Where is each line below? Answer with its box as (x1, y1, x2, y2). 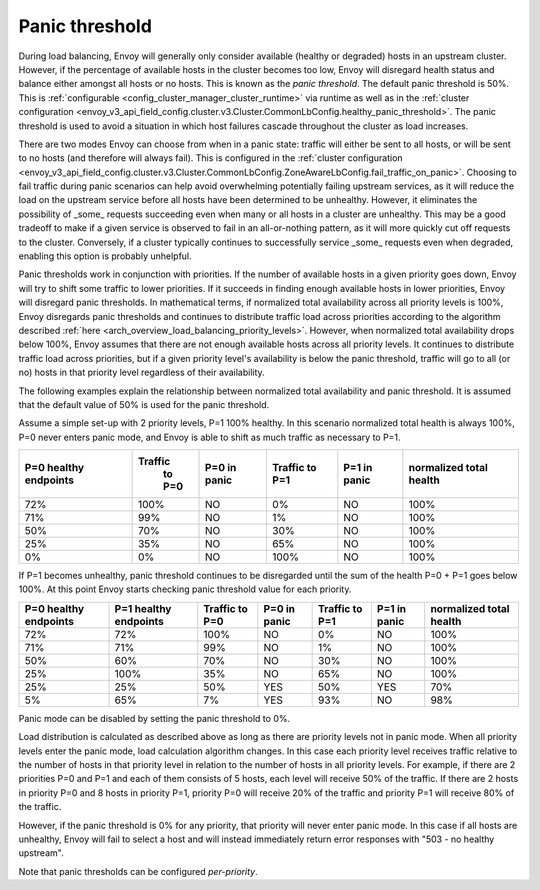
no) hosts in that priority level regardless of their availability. (18, 366, 265, 379)
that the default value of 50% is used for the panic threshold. (18, 398, 270, 410)
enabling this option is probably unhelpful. (18, 250, 192, 262)
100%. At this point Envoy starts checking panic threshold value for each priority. (18, 583, 352, 595)
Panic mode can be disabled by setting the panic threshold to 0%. (18, 712, 290, 724)
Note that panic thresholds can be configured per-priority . (18, 865, 259, 877)
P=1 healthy (114, 601, 172, 615)
